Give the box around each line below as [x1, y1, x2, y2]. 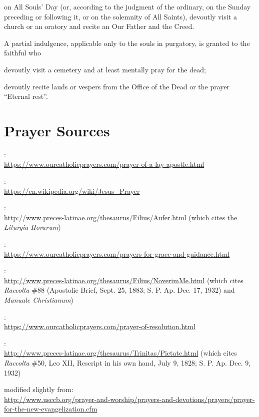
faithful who [4, 47, 41, 58]
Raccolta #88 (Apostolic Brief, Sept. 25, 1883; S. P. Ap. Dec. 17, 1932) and [4, 285, 235, 295]
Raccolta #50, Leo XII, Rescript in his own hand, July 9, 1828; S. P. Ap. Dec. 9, [4, 357, 251, 368]
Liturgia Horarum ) [4, 222, 61, 232]
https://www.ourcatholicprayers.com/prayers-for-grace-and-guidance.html [4, 248, 230, 259]
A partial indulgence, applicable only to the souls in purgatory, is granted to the [4, 37, 250, 48]
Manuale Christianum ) [4, 295, 73, 305]
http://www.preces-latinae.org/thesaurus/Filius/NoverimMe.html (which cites [4, 275, 243, 285]
